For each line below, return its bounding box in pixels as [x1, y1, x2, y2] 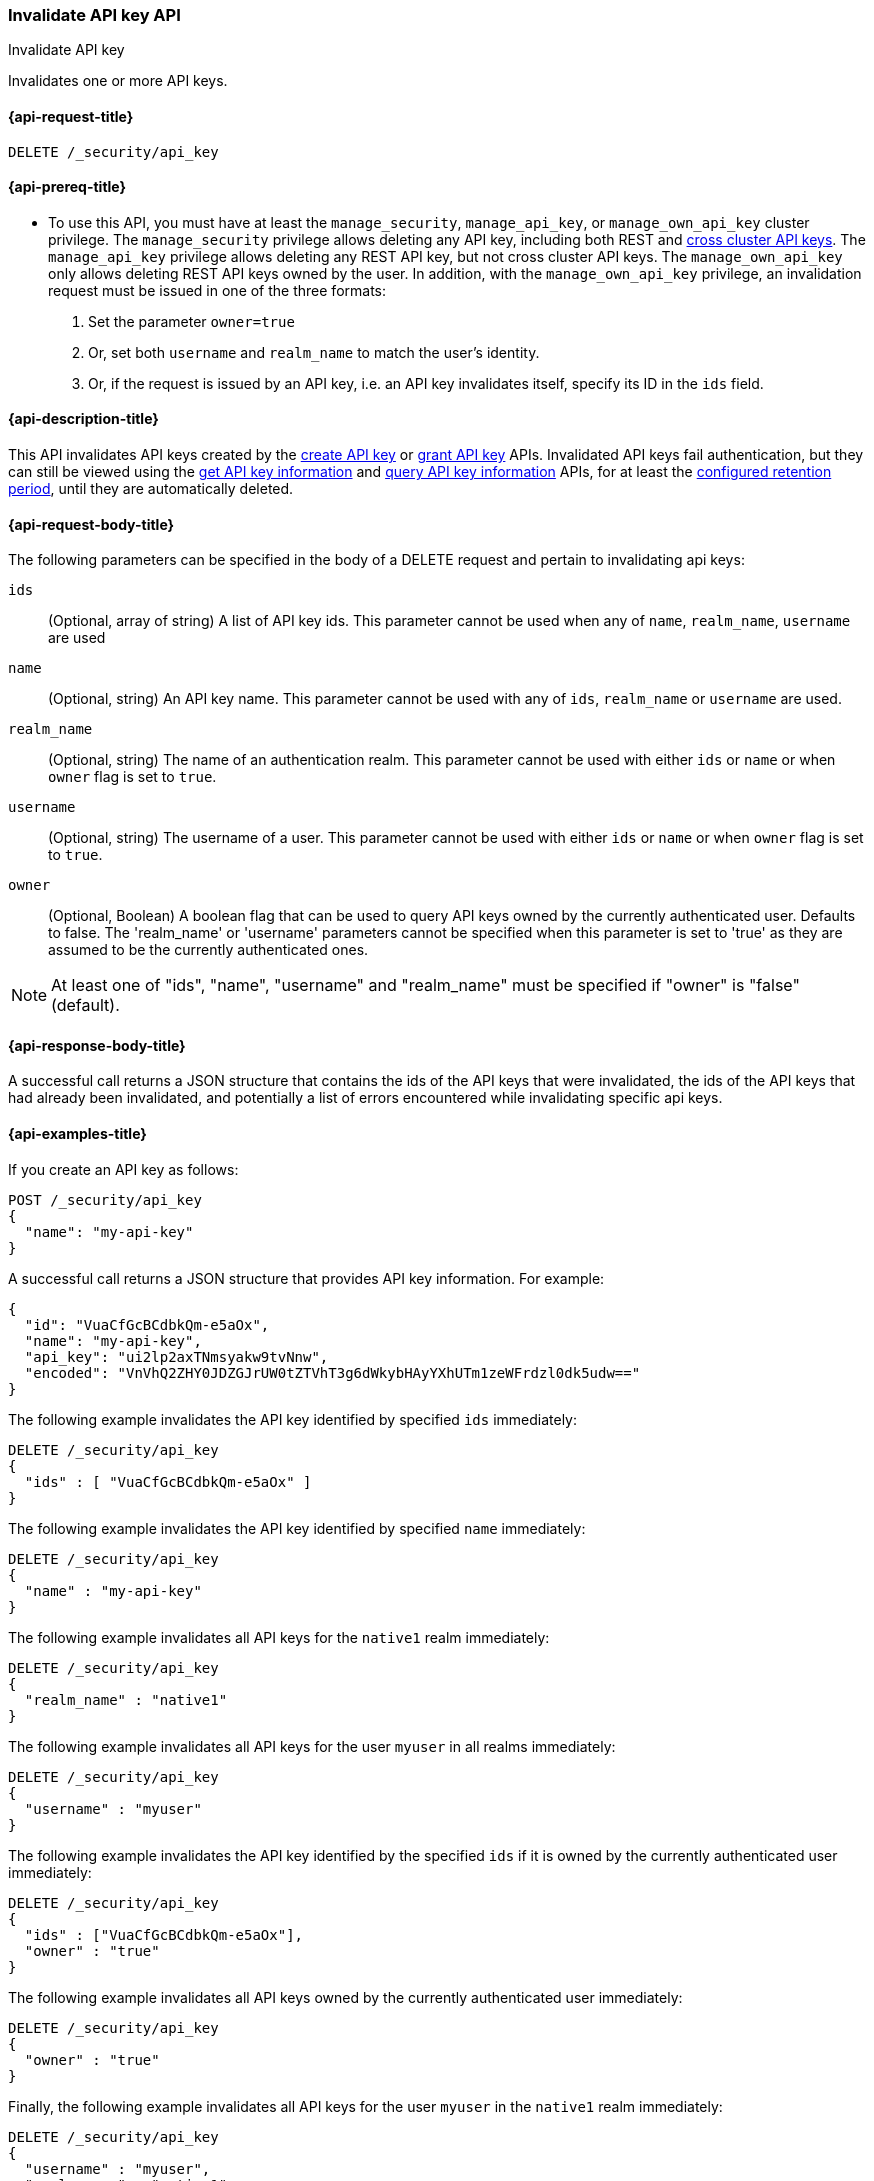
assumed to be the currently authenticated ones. [48, 941, 369, 959]
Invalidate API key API [8, 5, 181, 25]
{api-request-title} [8, 107, 134, 125]
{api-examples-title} [8, 1125, 147, 1143]
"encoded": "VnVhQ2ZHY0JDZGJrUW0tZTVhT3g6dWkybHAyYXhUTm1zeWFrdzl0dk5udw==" [24, 1364, 641, 1381]
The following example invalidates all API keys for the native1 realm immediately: [8, 1628, 550, 1646]
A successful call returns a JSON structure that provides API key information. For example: [8, 1269, 605, 1287]
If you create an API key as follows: [8, 1160, 239, 1178]
